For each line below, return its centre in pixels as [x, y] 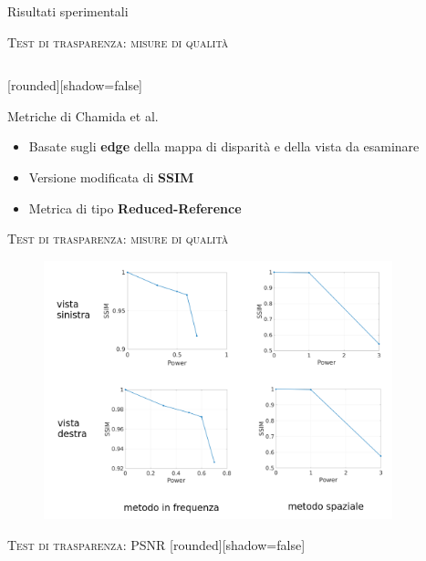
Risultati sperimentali [68, 11]
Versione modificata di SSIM [111, 177]
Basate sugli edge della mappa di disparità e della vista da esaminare [224, 146]
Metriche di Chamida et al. [83, 115]
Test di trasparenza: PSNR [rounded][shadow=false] [156, 544]
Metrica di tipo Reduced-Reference [135, 208]
